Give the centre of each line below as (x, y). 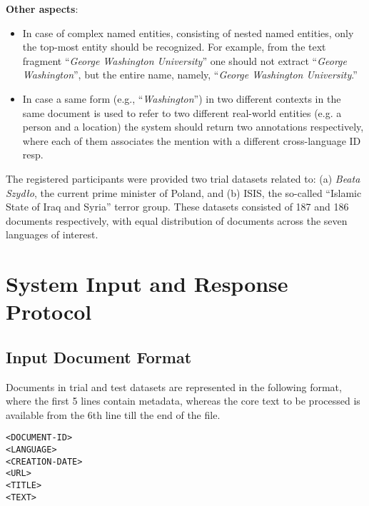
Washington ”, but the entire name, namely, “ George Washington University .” (190, 75)
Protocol (49, 312)
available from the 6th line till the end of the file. (113, 414)
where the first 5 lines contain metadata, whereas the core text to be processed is (183, 401)
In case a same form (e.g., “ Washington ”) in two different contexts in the (182, 98)
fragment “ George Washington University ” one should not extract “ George (184, 60)
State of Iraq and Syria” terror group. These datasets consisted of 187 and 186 (177, 207)
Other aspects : (42, 9)
